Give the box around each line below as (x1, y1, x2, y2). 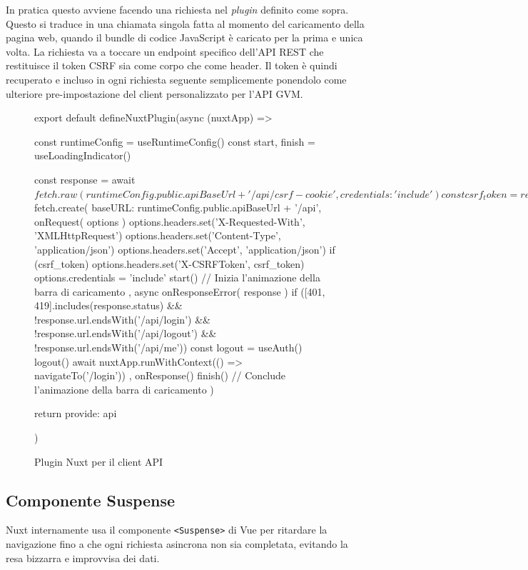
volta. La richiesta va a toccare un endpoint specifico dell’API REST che (6, 44, 324, 59)
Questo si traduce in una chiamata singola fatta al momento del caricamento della (6, 16, 365, 31)
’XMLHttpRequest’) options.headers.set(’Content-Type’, (34, 228, 281, 243)
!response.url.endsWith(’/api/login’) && (34, 311, 210, 326)
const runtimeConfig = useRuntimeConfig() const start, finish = (34, 134, 315, 149)
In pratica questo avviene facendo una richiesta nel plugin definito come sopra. (6, 2, 349, 16)
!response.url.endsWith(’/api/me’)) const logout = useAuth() (34, 340, 303, 355)
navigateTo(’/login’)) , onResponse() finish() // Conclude (34, 368, 286, 383)
